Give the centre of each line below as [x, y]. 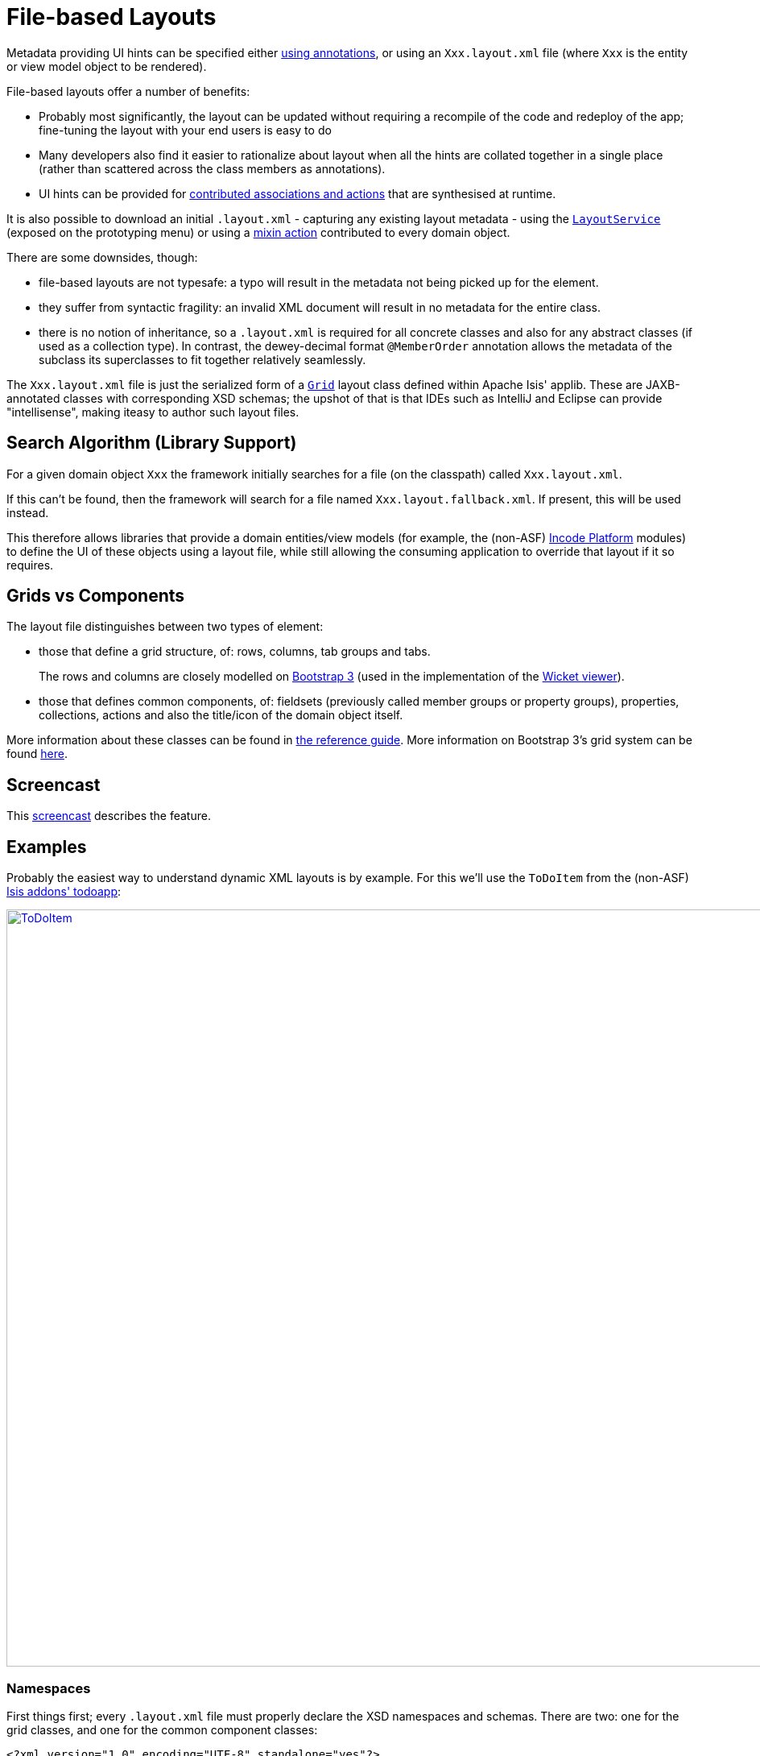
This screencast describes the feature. [109, 816]
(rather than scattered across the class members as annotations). [212, 168]
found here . [37, 754]
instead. [28, 512]
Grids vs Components [96, 596]
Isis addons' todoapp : [64, 892]
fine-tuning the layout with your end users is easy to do [185, 130]
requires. [30, 565]
